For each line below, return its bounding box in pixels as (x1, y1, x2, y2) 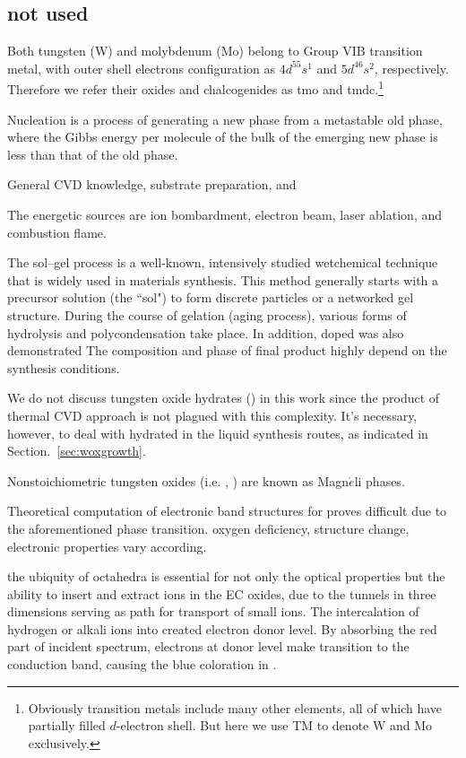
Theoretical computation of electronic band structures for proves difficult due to (7, 501, 447, 520)
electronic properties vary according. (7, 536, 207, 555)
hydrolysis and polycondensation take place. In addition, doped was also (7, 323, 404, 342)
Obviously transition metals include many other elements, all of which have (28, 698, 443, 717)
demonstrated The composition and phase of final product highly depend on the (7, 341, 447, 360)
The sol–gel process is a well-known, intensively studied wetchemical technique (7, 253, 438, 272)
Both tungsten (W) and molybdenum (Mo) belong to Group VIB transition (7, 41, 423, 60)
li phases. (354, 471, 405, 490)
